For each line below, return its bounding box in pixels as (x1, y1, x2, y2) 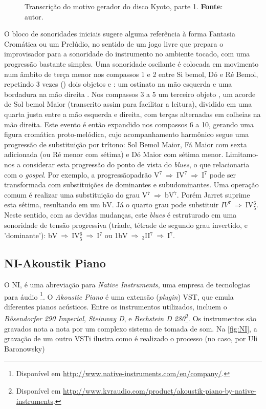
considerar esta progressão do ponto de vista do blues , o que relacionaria (23, 159, 250, 169)
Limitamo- (226, 149, 258, 160)
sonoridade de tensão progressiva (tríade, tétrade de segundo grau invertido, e (4, 220, 248, 230)
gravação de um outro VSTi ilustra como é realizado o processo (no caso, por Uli (4, 333, 258, 344)
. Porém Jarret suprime (176, 189, 250, 200)
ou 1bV (104, 229, 128, 240)
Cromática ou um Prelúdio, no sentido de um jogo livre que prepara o (4, 38, 224, 49)
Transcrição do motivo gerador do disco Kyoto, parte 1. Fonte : (25, 1, 223, 11)
